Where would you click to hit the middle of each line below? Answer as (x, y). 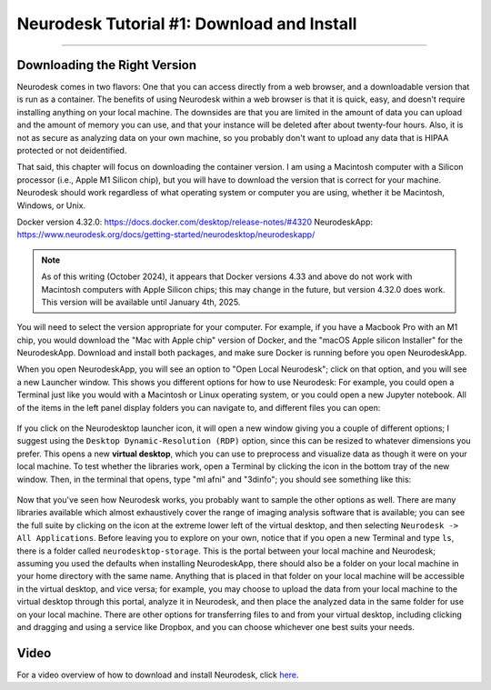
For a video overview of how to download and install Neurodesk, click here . (158, 675)
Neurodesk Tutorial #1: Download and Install (187, 24)
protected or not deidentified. (72, 151)
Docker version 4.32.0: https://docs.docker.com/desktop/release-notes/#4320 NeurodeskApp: (195, 222)
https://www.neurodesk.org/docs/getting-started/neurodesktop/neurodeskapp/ (166, 235)
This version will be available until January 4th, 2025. (141, 302)
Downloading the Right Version (107, 65)
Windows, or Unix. (51, 205)
